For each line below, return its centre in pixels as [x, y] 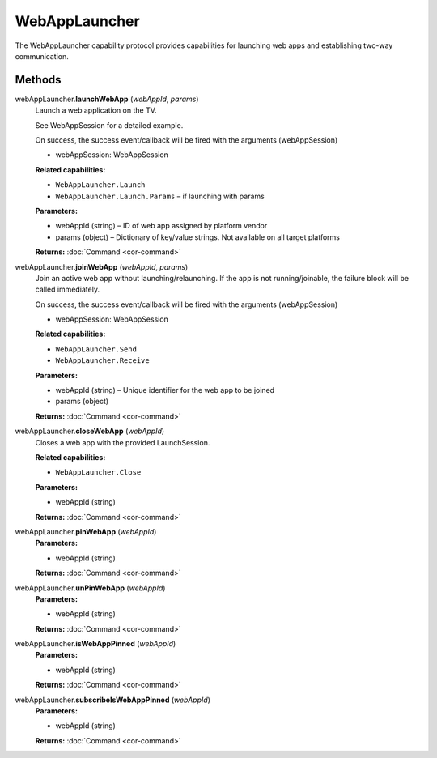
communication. [42, 56]
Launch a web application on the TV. [96, 110]
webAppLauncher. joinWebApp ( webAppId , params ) [102, 266]
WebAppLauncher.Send [96, 349]
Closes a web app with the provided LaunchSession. [123, 442]
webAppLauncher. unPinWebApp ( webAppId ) [90, 588]
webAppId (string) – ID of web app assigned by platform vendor [161, 226]
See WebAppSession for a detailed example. [109, 125]
